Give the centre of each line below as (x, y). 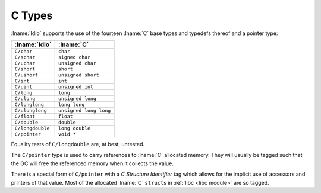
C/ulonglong (31, 110)
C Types (32, 15)
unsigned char (77, 63)
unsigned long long (85, 110)
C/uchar (25, 63)
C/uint (23, 87)
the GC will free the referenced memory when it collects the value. (92, 163)
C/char (23, 51)
